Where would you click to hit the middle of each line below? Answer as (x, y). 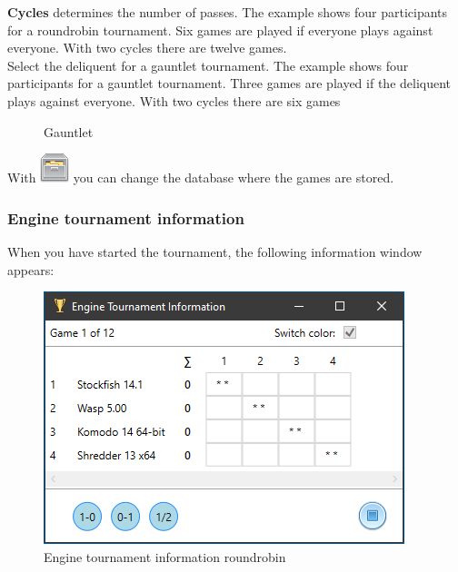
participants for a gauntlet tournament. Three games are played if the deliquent (229, 83)
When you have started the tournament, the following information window (215, 251)
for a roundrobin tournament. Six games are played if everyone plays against (220, 30)
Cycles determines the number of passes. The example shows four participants (228, 12)
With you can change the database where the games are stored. (201, 178)
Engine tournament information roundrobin (165, 556)
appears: (31, 269)
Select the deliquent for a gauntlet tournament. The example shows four (208, 65)
